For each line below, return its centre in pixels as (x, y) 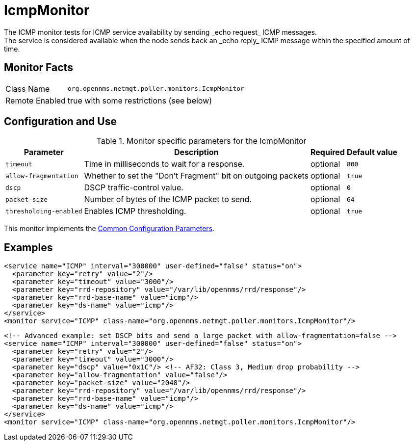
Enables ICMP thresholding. (135, 211)
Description (196, 152)
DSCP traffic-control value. (134, 188)
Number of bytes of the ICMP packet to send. (168, 199)
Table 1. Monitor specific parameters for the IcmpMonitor (201, 141)
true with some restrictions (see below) (140, 100)
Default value (372, 152)
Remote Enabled (36, 100)
